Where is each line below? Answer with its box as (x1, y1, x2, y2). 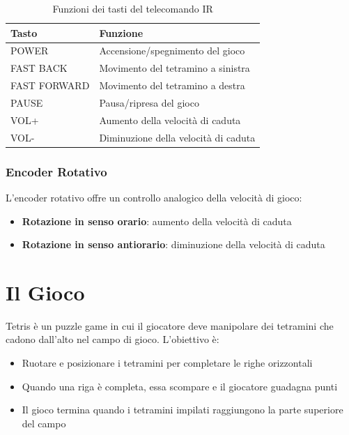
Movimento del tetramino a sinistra (99, 61, 250, 75)
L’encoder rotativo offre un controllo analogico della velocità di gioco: (6, 190, 302, 204)
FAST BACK (10, 61, 68, 75)
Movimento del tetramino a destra (99, 78, 245, 93)
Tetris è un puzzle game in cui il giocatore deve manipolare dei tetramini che (6, 318, 334, 333)
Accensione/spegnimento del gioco (99, 43, 245, 58)
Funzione (99, 25, 144, 40)
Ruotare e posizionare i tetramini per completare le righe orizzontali (22, 356, 313, 370)
